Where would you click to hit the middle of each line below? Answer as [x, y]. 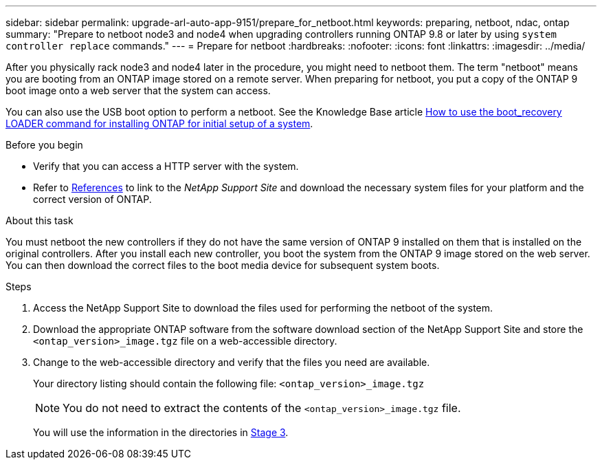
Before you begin [44, 145]
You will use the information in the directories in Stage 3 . [161, 432]
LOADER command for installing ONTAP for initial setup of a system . [159, 123]
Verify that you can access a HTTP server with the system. [166, 166]
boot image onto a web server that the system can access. [138, 90]
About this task [40, 220]
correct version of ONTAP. [92, 199]
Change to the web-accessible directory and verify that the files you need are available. [232, 362]
